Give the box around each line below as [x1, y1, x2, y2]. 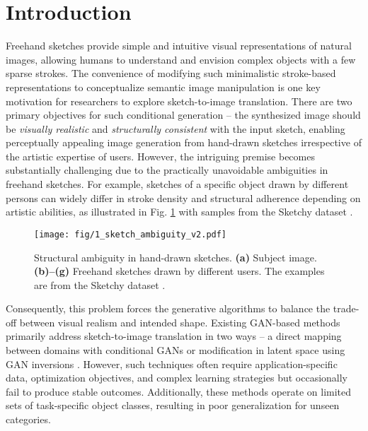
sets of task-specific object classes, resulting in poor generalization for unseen [6, 398, 340, 413]
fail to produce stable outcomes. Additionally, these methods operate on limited [6, 384, 352, 398]
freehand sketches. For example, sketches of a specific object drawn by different [6, 177, 349, 191]
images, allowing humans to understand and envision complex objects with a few [6, 52, 356, 66]
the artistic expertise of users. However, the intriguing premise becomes [6, 148, 315, 163]
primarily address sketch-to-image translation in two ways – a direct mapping [6, 329, 342, 343]
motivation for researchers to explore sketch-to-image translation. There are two [6, 93, 352, 108]
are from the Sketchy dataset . [34, 277, 166, 292]
